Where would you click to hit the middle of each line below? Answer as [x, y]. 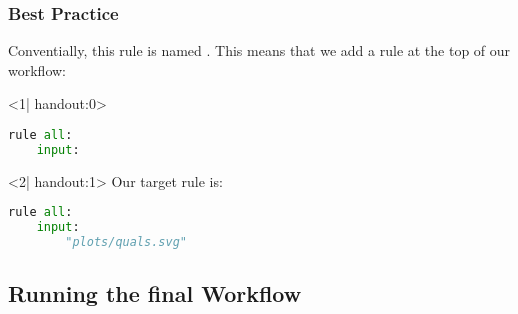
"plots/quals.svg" [126, 242]
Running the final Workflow [155, 293]
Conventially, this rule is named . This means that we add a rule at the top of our [259, 50]
